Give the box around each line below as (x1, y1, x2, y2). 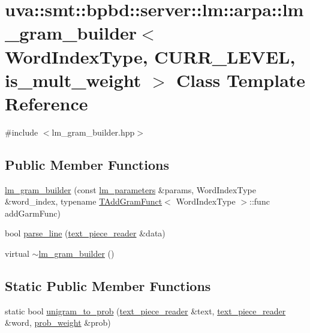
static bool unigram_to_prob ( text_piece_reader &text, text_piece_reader (5, 304, 286, 317)
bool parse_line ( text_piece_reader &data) (5, 227, 165, 239)
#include (5, 125, 38, 138)
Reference (5, 91, 88, 115)
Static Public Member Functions (5, 277, 211, 295)
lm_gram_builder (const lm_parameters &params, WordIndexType (5, 183, 256, 196)
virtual (5, 247, 29, 260)
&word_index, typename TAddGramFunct (5, 195, 162, 208)
